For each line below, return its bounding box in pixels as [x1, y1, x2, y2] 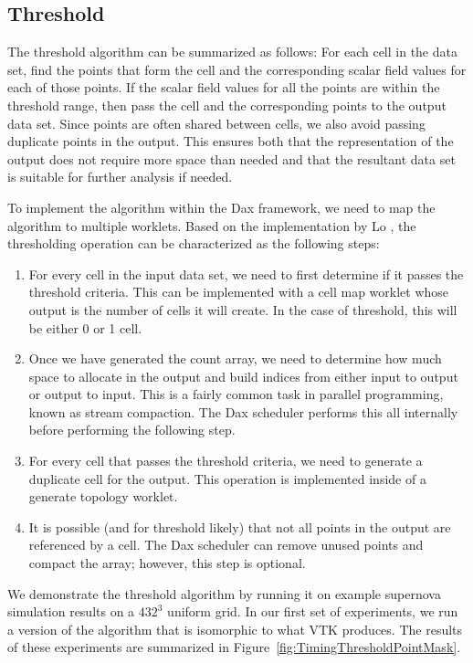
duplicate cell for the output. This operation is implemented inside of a [28, 468, 426, 488]
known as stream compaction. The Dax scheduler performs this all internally [28, 402, 458, 421]
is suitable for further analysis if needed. [7, 167, 233, 186]
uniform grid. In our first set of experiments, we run [167, 602, 458, 621]
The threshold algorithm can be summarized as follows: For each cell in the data [7, 42, 457, 61]
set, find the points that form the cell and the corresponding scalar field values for [7, 59, 467, 79]
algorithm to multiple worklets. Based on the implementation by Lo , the [7, 216, 416, 235]
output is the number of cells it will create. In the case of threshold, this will [28, 300, 457, 319]
